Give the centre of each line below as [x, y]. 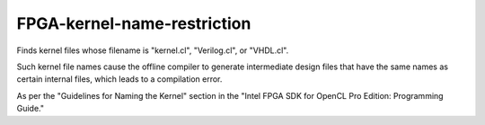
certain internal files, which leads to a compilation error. [119, 79]
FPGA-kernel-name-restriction [134, 23]
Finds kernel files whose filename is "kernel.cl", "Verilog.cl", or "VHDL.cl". [153, 50]
